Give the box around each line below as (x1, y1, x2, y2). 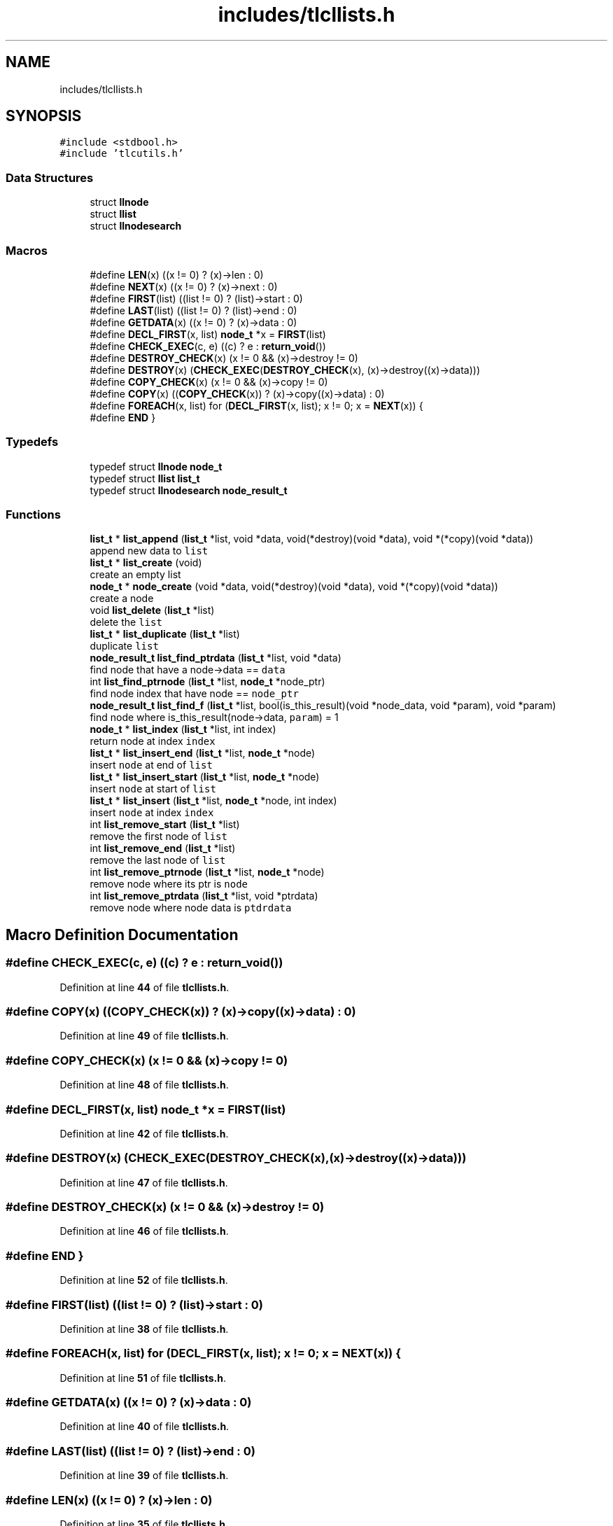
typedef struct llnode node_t (90, 460, 223, 472)
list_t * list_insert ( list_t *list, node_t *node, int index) (90, 794, 337, 807)
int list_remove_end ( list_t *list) (90, 842, 236, 855)
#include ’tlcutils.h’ (59, 148, 184, 160)
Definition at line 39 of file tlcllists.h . (59, 1469, 229, 1482)
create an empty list (90, 568, 181, 581)
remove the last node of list (90, 854, 226, 867)
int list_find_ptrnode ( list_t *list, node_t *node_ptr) (90, 675, 325, 688)
